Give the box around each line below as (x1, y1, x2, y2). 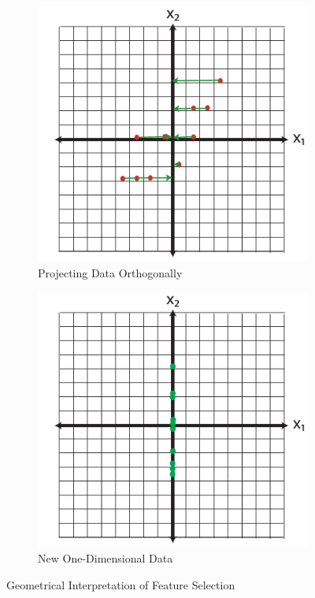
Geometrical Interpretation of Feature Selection (6, 577, 235, 593)
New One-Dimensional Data (38, 550, 173, 566)
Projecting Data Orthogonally (38, 264, 183, 280)
